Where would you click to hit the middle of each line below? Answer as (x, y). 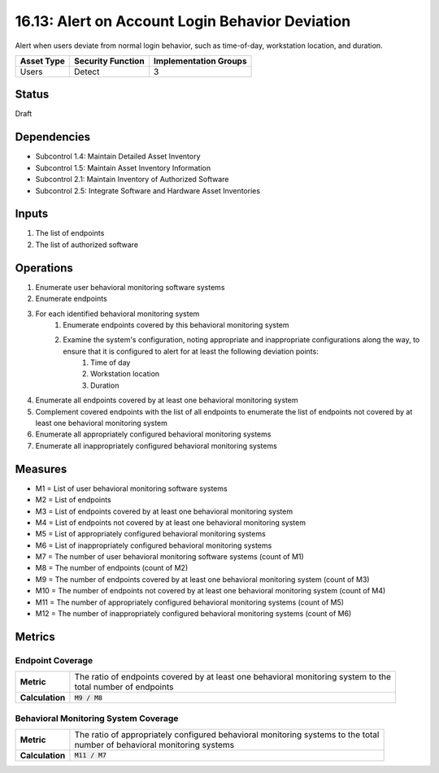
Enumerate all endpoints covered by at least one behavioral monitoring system (167, 400)
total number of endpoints (124, 687)
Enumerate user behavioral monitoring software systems (130, 287)
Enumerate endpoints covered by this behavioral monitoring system (176, 324)
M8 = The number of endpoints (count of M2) (112, 568)
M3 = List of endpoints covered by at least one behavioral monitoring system (164, 511)
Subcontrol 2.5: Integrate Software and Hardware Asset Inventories (148, 190)
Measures (41, 469)
